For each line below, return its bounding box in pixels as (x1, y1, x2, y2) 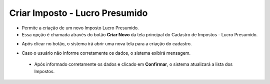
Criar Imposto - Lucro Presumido (9, 7, 148, 18)
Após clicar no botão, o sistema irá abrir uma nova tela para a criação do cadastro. (21, 41, 192, 47)
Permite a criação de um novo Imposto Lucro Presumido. (21, 25, 139, 31)
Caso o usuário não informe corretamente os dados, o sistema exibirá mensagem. (21, 50, 191, 56)
